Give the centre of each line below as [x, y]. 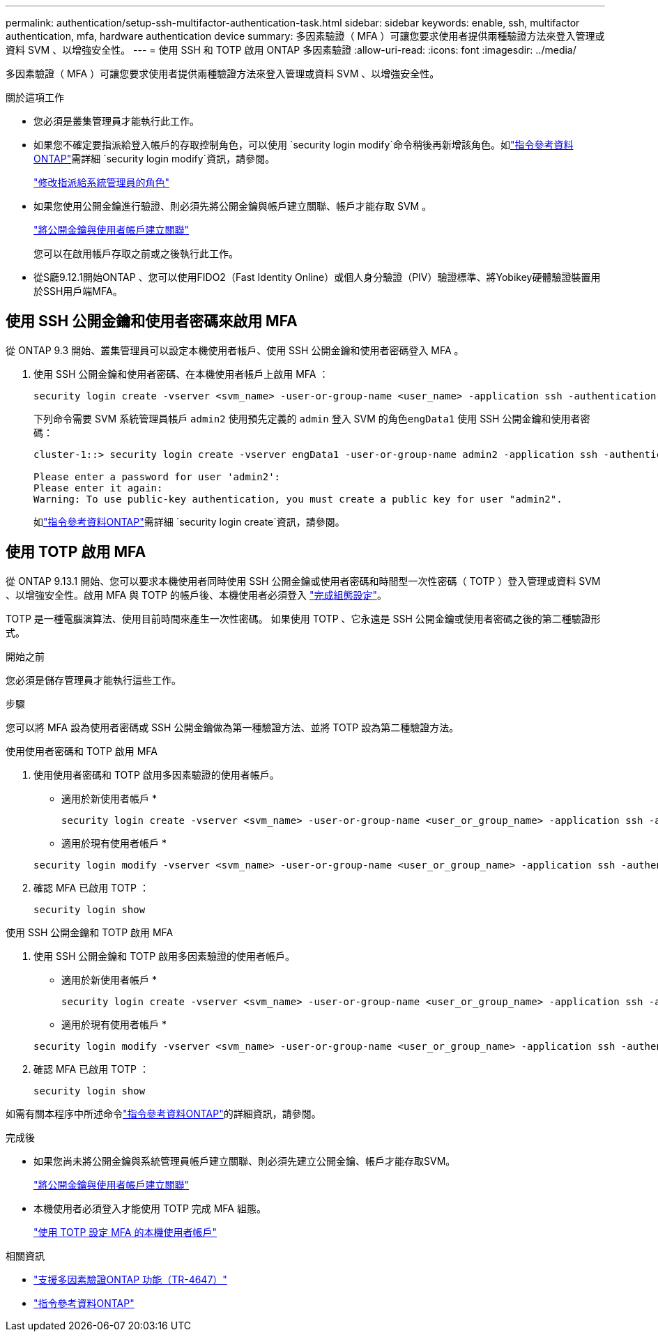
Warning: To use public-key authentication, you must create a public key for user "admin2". [298, 499]
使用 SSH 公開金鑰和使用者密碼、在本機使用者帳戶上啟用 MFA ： [181, 374]
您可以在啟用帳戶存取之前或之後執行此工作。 [136, 253]
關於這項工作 [35, 97]
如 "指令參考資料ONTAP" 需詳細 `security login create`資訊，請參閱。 [189, 521]
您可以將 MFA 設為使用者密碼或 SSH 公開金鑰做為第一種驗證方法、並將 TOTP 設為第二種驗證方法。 [232, 727]
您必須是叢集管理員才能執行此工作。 [116, 121]
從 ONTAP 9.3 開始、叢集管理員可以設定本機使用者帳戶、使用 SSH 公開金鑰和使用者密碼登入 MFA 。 [235, 350]
